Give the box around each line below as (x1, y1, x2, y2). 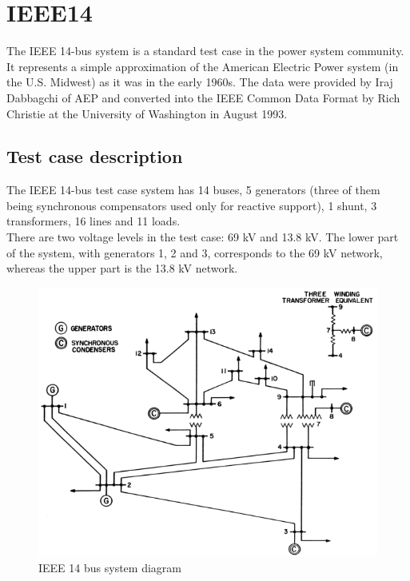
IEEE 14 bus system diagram (38, 559, 181, 575)
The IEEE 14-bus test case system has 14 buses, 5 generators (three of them (6, 181, 380, 198)
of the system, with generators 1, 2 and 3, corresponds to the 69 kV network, (6, 244, 383, 261)
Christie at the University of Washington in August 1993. (6, 105, 288, 121)
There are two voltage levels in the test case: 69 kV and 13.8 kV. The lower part (6, 229, 399, 245)
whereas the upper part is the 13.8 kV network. (6, 260, 238, 277)
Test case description (6, 144, 183, 169)
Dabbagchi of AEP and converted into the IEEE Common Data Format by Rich (6, 89, 400, 105)
